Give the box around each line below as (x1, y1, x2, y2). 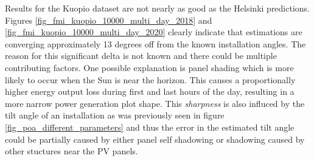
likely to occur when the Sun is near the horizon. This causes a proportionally (5, 73, 296, 86)
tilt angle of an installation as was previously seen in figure (5, 109, 225, 122)
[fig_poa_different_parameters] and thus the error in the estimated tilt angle (5, 120, 295, 133)
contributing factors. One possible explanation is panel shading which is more (5, 61, 294, 74)
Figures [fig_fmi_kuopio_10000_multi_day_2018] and (5, 13, 212, 26)
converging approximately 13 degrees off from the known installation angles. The (5, 37, 306, 50)
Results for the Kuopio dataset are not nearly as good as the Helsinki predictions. (5, 2, 310, 14)
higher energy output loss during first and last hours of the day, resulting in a (5, 85, 295, 98)
